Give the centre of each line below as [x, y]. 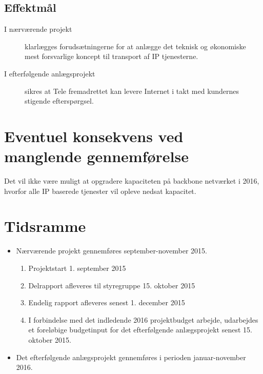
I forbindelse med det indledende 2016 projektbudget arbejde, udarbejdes [143, 319]
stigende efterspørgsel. [59, 101]
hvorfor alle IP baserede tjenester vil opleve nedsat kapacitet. [100, 191]
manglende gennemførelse [96, 156]
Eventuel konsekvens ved [94, 136]
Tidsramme [45, 226]
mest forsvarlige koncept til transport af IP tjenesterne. [112, 56]
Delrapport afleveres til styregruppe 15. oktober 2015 [112, 285]
